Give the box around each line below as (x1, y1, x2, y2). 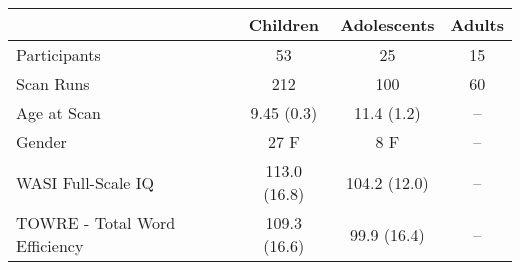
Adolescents (340, 13, 435, 36)
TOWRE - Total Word (16, 211, 176, 234)
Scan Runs (16, 72, 90, 95)
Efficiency (16, 234, 84, 257)
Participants (16, 43, 101, 66)
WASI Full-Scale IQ (16, 170, 155, 194)
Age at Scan (16, 101, 101, 124)
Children (248, 13, 319, 36)
